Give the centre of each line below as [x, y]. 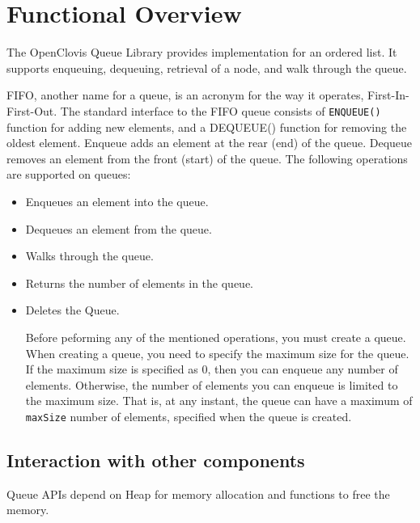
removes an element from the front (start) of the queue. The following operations [207, 158]
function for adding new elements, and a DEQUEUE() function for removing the [207, 127]
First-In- [388, 95]
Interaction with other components [156, 460]
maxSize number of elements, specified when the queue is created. [189, 416]
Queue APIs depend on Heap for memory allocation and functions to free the [198, 493]
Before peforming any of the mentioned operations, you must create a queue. [216, 337]
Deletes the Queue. [72, 310]
